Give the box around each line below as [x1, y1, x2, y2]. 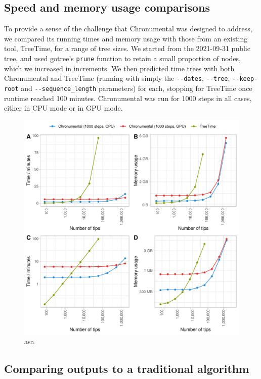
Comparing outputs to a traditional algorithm [4, 361, 249, 376]
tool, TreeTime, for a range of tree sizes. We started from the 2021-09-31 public [4, 43, 250, 54]
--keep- [232, 75, 258, 83]
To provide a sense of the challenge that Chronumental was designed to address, [4, 23, 252, 34]
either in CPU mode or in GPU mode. [4, 103, 123, 113]
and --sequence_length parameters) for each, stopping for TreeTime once [21, 82, 252, 93]
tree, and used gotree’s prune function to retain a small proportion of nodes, [4, 53, 241, 63]
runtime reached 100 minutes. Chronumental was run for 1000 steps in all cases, [4, 92, 252, 103]
